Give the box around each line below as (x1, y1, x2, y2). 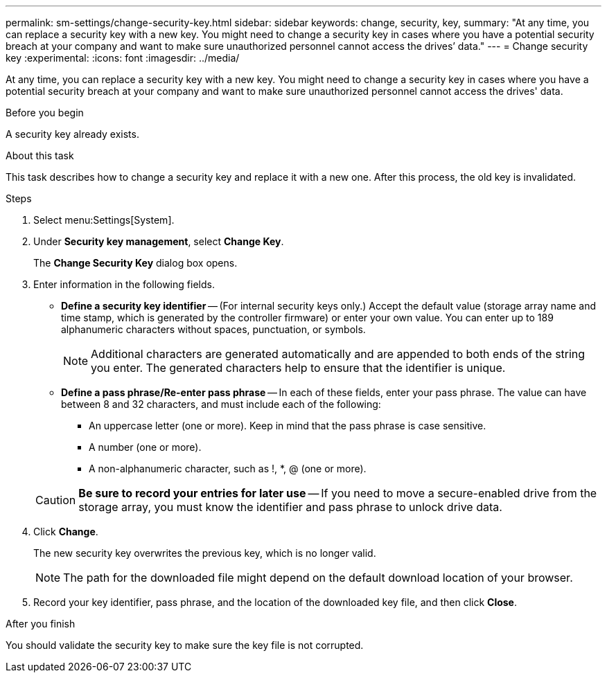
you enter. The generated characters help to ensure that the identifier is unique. (91, 361, 506, 375)
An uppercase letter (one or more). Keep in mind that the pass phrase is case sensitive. (89, 420, 486, 431)
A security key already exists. (6, 128, 139, 140)
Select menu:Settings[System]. (33, 214, 175, 226)
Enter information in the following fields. (33, 278, 215, 290)
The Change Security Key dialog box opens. (33, 257, 238, 269)
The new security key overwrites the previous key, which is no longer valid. (33, 547, 376, 559)
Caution (35, 493, 76, 507)
